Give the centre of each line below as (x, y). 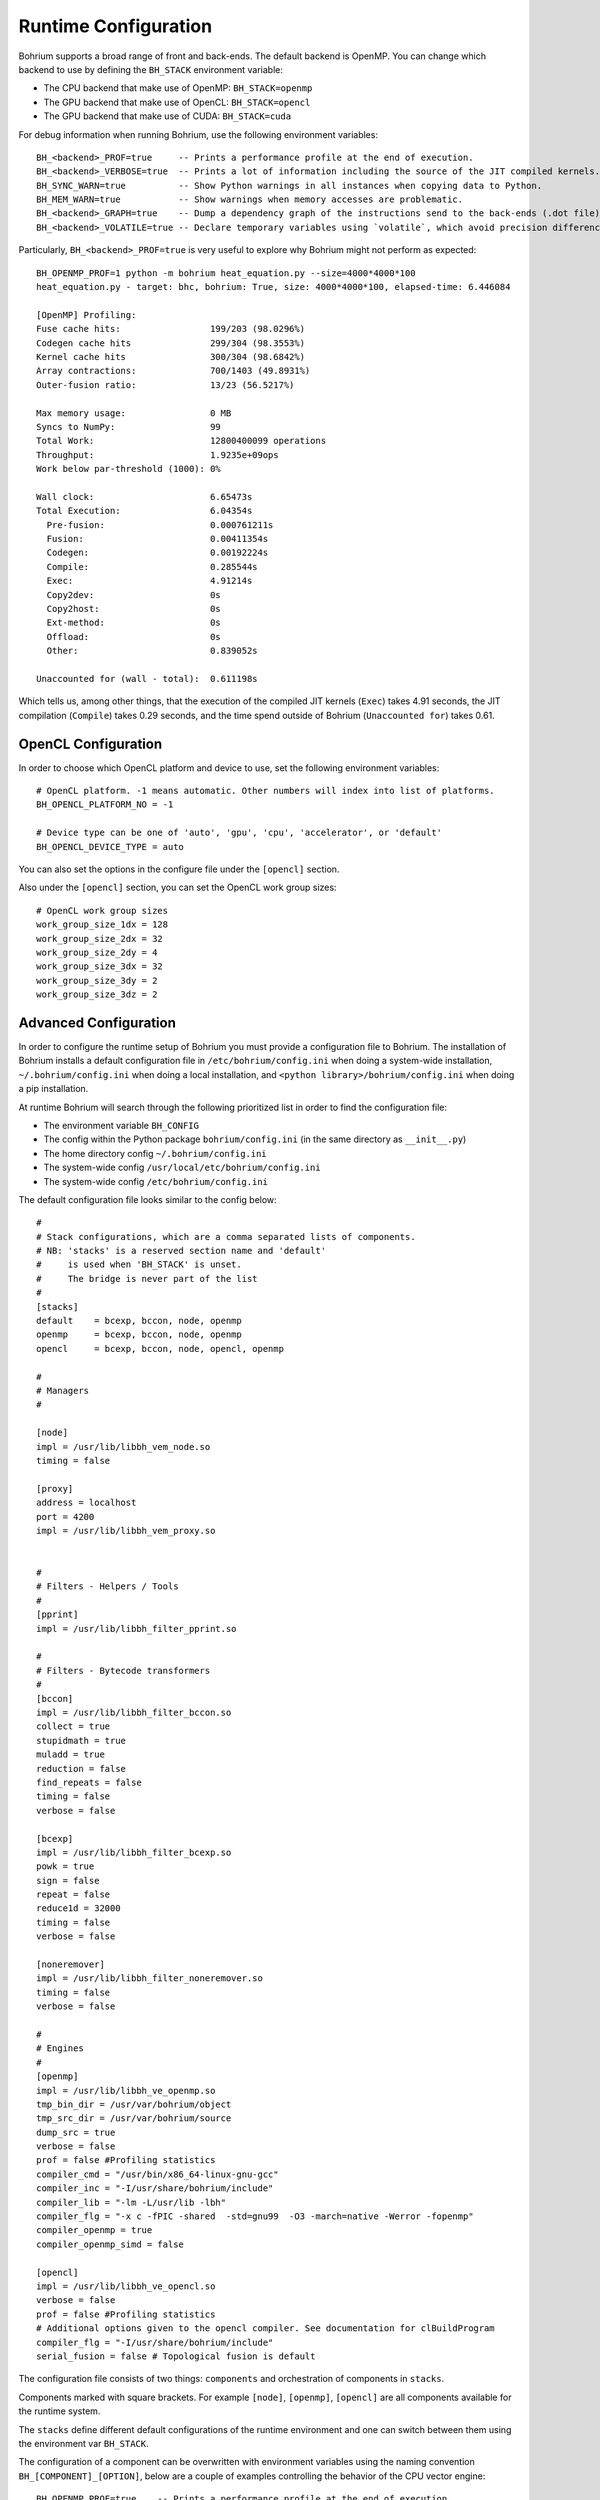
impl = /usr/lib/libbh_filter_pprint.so (136, 1628)
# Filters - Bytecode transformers (123, 1670)
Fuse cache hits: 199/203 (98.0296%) (170, 329)
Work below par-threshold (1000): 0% (129, 469)
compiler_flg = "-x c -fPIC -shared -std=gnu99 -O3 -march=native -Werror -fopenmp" (255, 2216)
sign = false (68, 1880)
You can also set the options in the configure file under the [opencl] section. (179, 869)
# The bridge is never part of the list (147, 1278)
